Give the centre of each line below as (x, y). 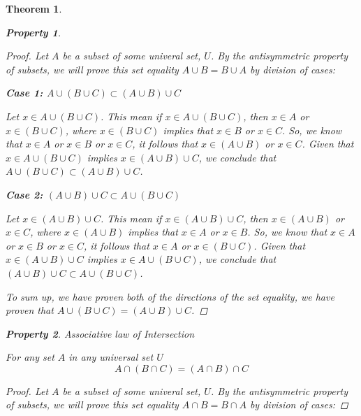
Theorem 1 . (34, 8)
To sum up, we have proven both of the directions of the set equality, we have (170, 296)
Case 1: (24, 93)
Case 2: (24, 194)
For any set (30, 357)
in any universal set (111, 357)
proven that (30, 310)
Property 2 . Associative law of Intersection (100, 333)
